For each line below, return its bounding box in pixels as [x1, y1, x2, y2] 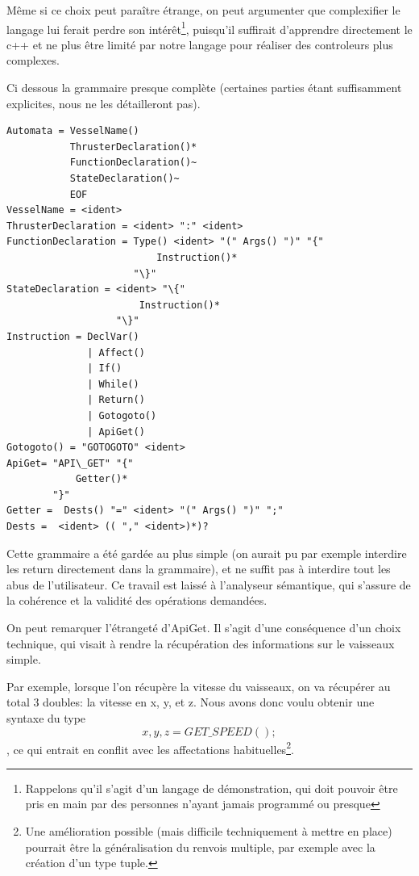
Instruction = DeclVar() [6, 330, 139, 342]
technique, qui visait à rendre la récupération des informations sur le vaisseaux [6, 635, 395, 652]
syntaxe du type [6, 710, 86, 726]
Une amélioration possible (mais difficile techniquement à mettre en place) [25, 823, 392, 840]
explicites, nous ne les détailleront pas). [6, 94, 201, 111]
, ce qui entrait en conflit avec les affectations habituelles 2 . [6, 738, 294, 757]
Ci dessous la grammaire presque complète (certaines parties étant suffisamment [6, 79, 402, 96]
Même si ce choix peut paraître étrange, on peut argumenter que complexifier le [6, 2, 400, 18]
